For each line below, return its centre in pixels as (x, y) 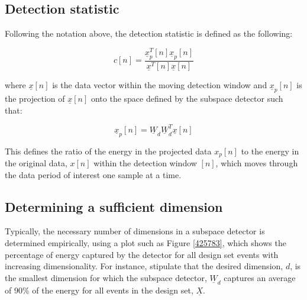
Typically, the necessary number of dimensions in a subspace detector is (135, 231)
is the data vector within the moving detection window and (160, 84)
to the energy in (270, 151)
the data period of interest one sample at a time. (93, 174)
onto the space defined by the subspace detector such (187, 98)
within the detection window (145, 163)
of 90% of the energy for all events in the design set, (99, 290)
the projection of (35, 98)
